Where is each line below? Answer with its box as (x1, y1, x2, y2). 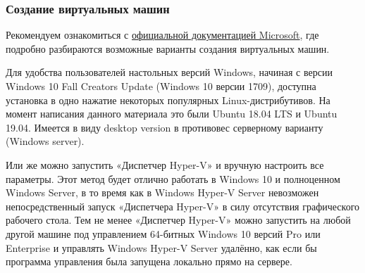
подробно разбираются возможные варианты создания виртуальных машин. (6, 41, 330, 56)
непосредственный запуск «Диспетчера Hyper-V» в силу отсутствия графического (6, 198, 360, 213)
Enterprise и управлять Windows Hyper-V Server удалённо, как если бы (6, 240, 317, 255)
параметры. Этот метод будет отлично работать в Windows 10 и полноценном (6, 171, 340, 186)
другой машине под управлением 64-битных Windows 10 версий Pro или (6, 226, 321, 241)
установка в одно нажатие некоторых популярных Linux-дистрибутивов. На (6, 92, 330, 107)
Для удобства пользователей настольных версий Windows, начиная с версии (6, 65, 333, 80)
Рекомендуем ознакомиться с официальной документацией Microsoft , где (6, 27, 319, 42)
